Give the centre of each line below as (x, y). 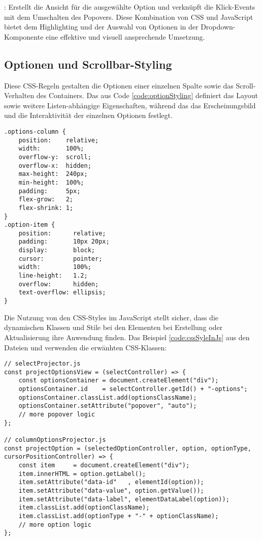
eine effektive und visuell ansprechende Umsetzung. (125, 36)
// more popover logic (57, 415)
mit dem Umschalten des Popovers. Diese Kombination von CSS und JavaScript (129, 17)
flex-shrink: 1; (46, 208)
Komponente (24, 36)
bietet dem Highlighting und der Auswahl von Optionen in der (101, 27)
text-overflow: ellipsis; (62, 293)
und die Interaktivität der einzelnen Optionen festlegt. (88, 115)
